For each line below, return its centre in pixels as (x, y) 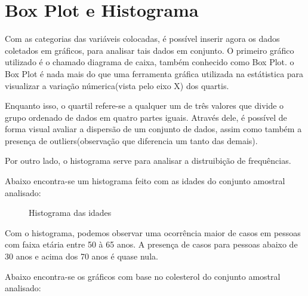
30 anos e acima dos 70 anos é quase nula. (81, 256)
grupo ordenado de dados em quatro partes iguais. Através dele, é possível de (146, 117)
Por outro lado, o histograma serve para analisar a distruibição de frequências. (148, 161)
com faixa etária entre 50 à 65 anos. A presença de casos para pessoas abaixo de (151, 244)
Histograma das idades (70, 213)
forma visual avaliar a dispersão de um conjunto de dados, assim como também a (153, 129)
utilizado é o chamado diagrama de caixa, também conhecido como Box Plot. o (150, 62)
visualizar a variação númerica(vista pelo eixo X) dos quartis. (117, 85)
